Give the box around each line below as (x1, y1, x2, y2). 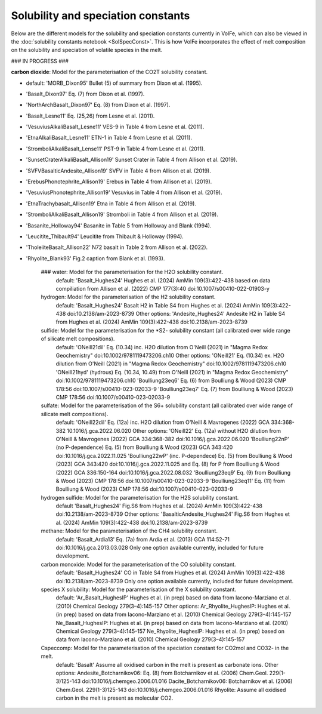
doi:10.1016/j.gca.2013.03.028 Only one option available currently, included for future (55, 544, 264, 552)
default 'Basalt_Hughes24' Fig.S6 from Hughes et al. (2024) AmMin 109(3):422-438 (55, 502, 262, 510)
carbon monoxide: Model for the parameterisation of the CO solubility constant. (41, 561, 236, 568)
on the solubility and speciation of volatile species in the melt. (11, 47, 163, 54)
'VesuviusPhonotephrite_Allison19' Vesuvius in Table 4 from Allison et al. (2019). (26, 189, 222, 196)
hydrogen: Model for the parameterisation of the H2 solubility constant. (41, 293, 216, 301)
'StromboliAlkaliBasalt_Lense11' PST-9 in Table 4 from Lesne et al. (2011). (26, 145, 205, 152)
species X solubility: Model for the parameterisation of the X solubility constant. (41, 586, 237, 593)
